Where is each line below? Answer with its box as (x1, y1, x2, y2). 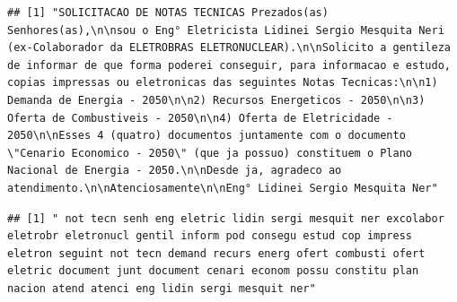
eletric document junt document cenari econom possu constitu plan (7, 264, 419, 278)
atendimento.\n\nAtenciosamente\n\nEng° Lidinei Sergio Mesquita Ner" (7, 181, 438, 194)
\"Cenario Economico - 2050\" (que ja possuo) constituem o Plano (7, 146, 413, 160)
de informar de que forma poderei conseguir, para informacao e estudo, (7, 58, 451, 72)
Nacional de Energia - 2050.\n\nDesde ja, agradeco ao (7, 164, 342, 177)
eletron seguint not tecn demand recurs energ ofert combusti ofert (7, 246, 426, 260)
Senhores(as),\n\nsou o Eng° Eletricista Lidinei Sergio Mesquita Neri (7, 23, 444, 37)
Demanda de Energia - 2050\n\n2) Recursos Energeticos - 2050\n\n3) (7, 93, 426, 107)
